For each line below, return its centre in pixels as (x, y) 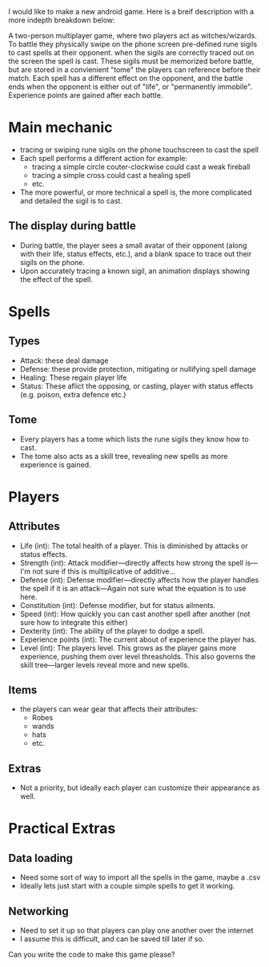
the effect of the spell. (56, 279)
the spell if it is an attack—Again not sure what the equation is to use (133, 588)
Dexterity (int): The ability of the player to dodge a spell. (112, 631)
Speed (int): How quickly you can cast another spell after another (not (135, 614)
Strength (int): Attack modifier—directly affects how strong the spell (132, 562)
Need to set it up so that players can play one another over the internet (137, 930)
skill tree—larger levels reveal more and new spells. (104, 665)
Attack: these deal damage (64, 361)
